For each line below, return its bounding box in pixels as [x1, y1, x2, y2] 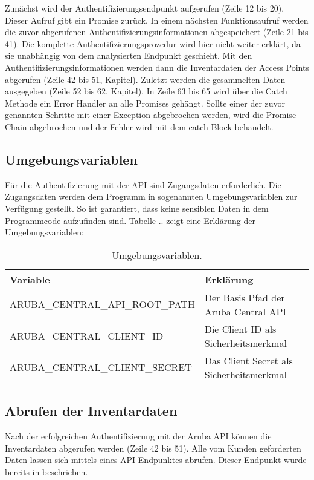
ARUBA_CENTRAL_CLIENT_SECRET [10, 360, 192, 375]
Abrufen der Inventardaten [5, 401, 178, 420]
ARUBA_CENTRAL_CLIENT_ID [10, 329, 164, 343]
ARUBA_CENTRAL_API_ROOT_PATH [10, 297, 195, 312]
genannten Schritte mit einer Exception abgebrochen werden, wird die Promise [5, 108, 296, 121]
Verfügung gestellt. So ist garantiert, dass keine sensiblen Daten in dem [5, 202, 269, 214]
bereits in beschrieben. [5, 465, 88, 478]
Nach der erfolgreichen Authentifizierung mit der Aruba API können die [5, 429, 272, 442]
